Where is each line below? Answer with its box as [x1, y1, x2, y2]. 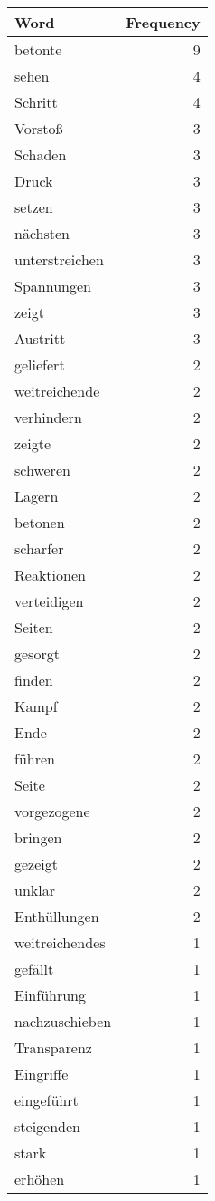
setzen [14, 197, 53, 217]
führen [14, 748, 55, 769]
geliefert [14, 354, 65, 375]
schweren [14, 459, 70, 480]
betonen [14, 512, 65, 533]
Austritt [14, 328, 66, 349]
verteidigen [14, 591, 84, 611]
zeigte [14, 433, 51, 454]
